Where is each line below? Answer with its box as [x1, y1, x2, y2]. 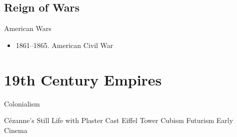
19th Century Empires [4, 69, 162, 89]
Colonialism [4, 98, 40, 108]
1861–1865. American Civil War [15, 39, 113, 50]
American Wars [4, 23, 51, 33]
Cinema [4, 124, 27, 135]
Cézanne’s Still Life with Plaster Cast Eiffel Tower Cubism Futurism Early [4, 115, 233, 125]
